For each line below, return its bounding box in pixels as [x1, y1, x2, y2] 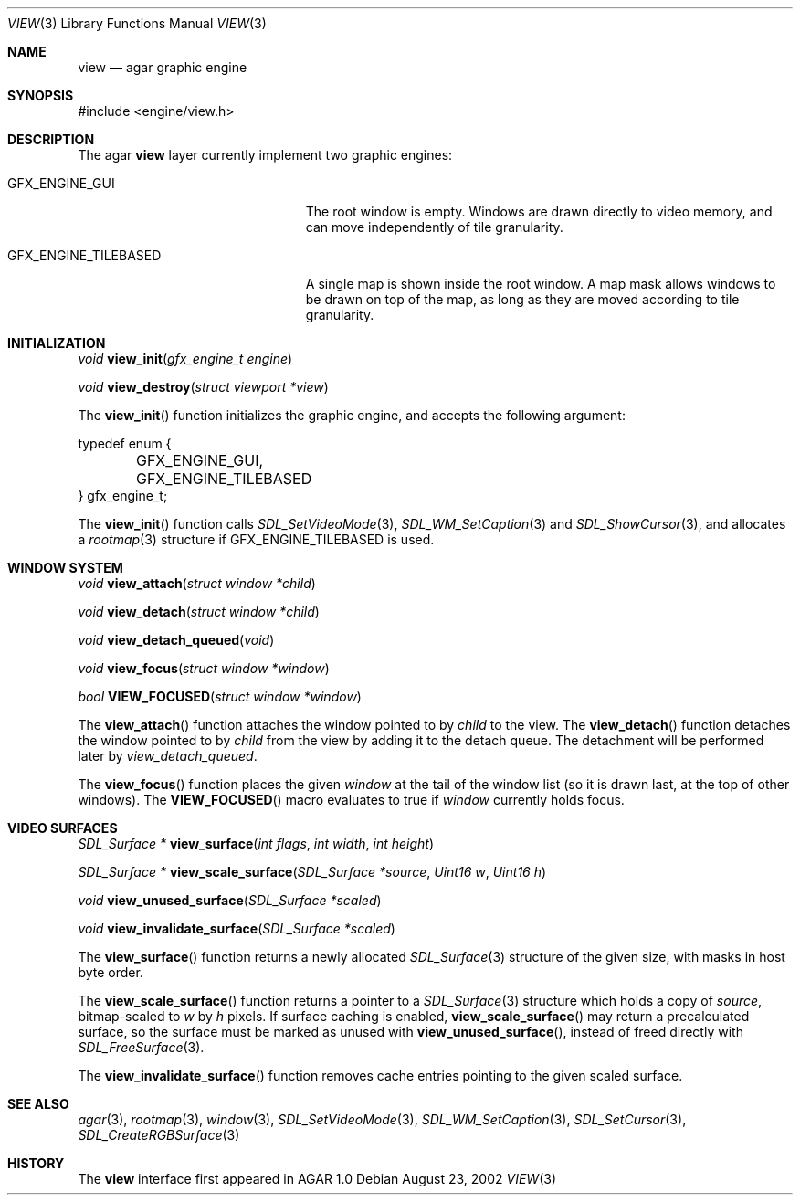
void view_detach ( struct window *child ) [78, 604, 320, 619]
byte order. [78, 965, 143, 980]
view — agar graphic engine [78, 59, 247, 75]
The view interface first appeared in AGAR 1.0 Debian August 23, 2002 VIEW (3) [78, 1171, 557, 1186]
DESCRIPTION [7, 132, 95, 147]
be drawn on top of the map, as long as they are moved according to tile [305, 291, 740, 307]
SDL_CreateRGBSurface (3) [78, 1127, 240, 1143]
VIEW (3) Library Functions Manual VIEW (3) [7, 16, 267, 31]
